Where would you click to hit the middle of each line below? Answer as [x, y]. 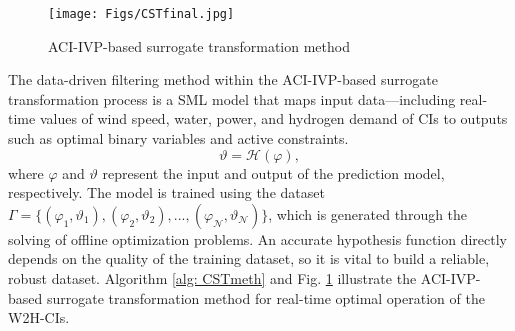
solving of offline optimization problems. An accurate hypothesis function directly [258, 238]
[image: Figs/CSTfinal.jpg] [141, 14]
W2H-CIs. [39, 317]
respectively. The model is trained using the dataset [166, 192]
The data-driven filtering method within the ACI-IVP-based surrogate [223, 79]
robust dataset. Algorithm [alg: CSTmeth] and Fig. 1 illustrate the [212, 278]
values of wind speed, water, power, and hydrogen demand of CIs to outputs [273, 118]
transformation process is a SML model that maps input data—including [232, 98]
